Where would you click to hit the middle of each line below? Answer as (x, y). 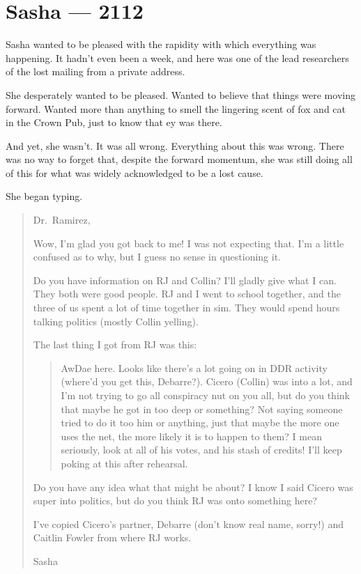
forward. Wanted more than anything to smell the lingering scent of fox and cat (176, 108)
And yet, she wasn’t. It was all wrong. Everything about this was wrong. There (175, 145)
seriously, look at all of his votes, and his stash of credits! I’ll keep (201, 450)
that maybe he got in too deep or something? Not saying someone (202, 409)
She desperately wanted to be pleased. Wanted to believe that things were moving (180, 94)
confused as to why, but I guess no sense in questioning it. (157, 257)
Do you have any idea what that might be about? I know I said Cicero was (193, 487)
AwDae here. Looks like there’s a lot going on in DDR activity (194, 367)
